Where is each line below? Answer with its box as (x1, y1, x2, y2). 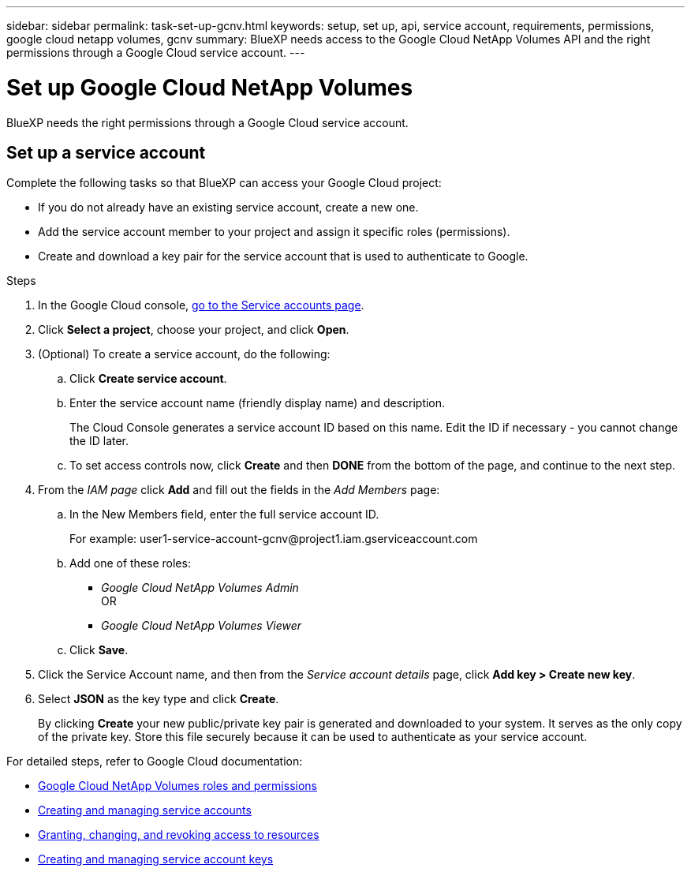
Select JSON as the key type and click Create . (38, 692, 279, 706)
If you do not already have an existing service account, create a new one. (38, 200, 419, 215)
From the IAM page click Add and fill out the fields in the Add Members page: (38, 483, 440, 497)
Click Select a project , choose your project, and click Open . (38, 323, 349, 337)
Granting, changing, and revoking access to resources (38, 828, 319, 842)
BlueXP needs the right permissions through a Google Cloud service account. (6, 115, 409, 129)
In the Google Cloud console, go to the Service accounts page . (38, 298, 364, 312)
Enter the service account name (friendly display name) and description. (69, 396, 446, 410)
